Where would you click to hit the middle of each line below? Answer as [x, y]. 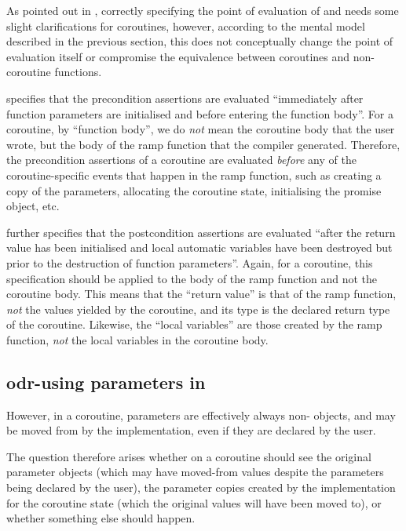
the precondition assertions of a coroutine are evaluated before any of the [181, 160]
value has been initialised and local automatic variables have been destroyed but [199, 247]
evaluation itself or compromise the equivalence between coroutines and [178, 56]
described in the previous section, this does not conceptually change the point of [200, 41]
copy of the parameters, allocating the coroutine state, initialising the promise [194, 190]
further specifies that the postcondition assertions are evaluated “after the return [201, 232]
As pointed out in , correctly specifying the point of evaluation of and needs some [203, 10]
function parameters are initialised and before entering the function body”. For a [200, 113]
